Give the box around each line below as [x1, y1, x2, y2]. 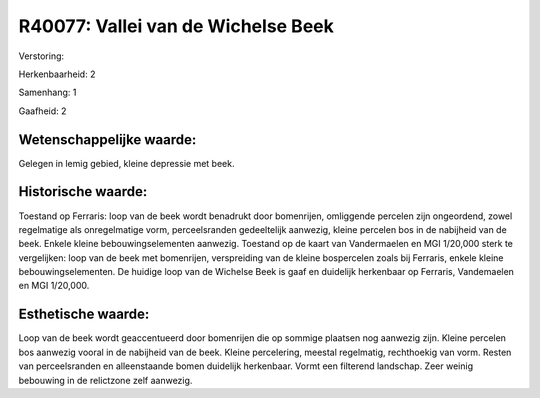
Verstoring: [18, 50, 65, 62]
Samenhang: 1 [18, 86, 77, 99]
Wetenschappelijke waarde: [18, 131, 197, 148]
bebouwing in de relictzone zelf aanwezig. [18, 374, 193, 386]
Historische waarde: [18, 183, 148, 200]
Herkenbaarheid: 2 [18, 68, 96, 80]
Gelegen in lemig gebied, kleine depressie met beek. [18, 157, 235, 169]
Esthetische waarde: [18, 306, 150, 323]
